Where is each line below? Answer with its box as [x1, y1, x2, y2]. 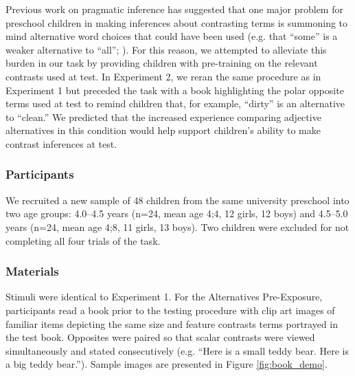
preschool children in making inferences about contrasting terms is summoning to [5, 15, 348, 30]
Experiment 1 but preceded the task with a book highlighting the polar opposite [5, 82, 344, 97]
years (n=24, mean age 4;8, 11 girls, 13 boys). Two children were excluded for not [5, 219, 350, 234]
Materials [5, 263, 59, 280]
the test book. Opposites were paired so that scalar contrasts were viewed [5, 330, 315, 344]
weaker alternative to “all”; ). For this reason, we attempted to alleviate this [5, 42, 327, 56]
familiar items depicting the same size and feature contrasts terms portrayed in [5, 316, 339, 331]
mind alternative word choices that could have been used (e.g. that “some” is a [5, 29, 338, 43]
